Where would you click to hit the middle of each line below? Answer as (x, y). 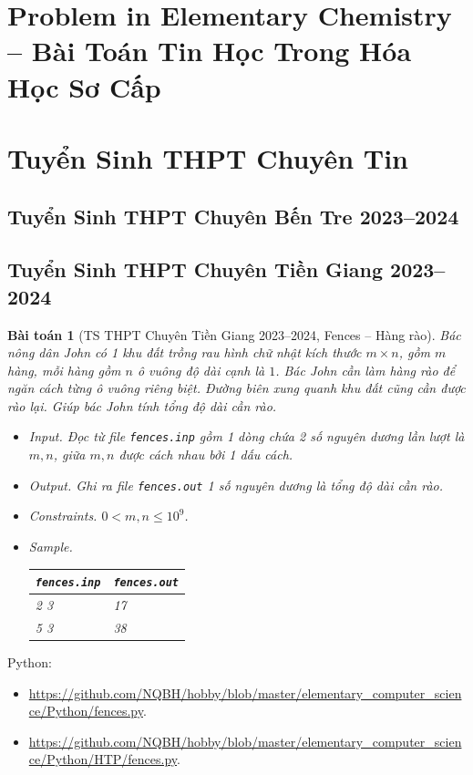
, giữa (69, 455)
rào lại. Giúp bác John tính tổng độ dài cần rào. (142, 405)
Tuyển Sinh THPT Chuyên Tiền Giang (195, 269)
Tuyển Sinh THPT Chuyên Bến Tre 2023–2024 (233, 216)
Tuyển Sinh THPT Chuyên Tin (208, 157)
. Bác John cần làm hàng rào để (365, 370)
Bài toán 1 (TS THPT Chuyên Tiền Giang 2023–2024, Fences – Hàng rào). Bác (234, 334)
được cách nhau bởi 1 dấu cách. (206, 455)
